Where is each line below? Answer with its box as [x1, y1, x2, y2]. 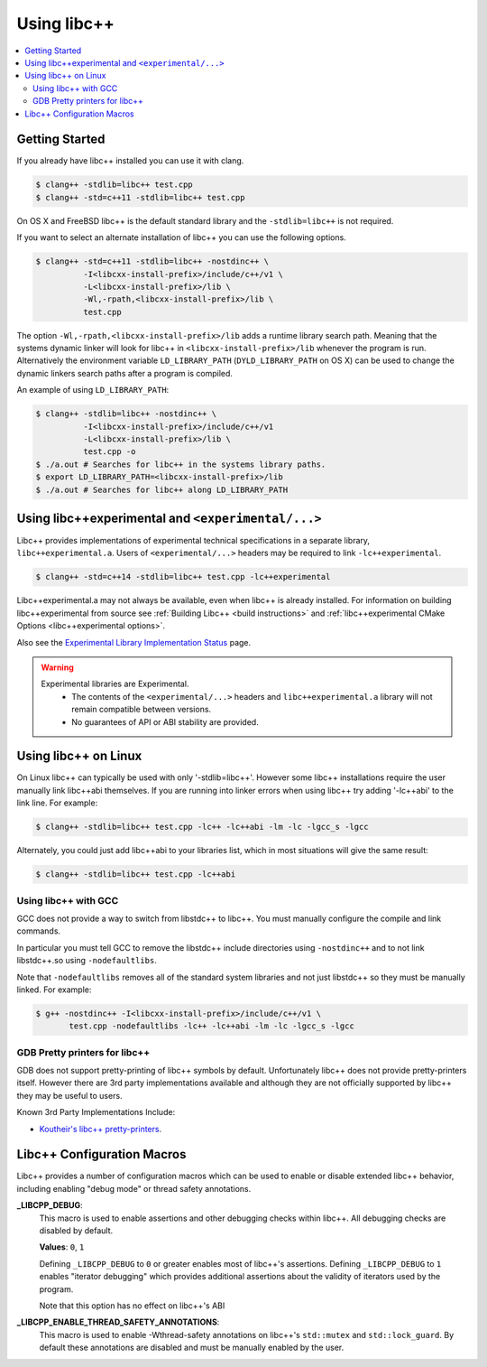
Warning [41, 662, 74, 673]
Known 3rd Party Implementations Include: [16, 1107, 176, 1118]
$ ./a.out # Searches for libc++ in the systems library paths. [35, 459, 326, 470]
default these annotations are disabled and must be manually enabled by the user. [39, 1342, 345, 1353]
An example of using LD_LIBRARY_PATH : [16, 385, 170, 395]
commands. [16, 925, 61, 936]
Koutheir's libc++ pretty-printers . [39, 1123, 162, 1134]
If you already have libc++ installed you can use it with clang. [16, 155, 244, 166]
